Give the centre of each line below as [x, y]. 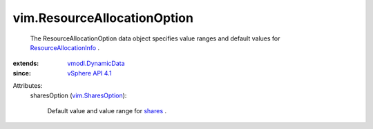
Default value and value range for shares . [107, 110]
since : [22, 73]
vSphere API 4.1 [89, 73]
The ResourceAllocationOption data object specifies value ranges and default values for [155, 38]
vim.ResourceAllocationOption [103, 18]
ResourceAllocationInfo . [65, 47]
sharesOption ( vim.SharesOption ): [78, 95]
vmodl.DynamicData [96, 63]
